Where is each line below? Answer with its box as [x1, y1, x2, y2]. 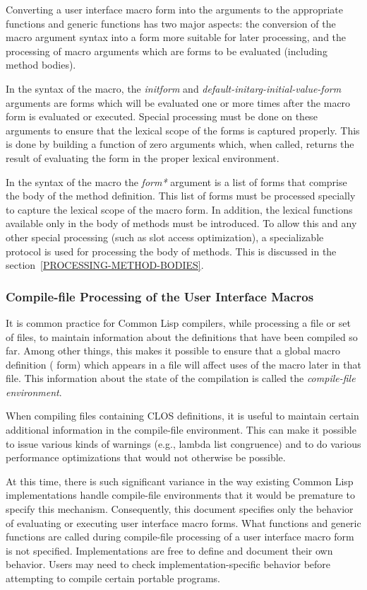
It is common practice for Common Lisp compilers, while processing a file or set [6, 315, 351, 330]
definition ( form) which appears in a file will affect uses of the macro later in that [6, 357, 361, 371]
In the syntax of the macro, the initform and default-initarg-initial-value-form [6, 81, 342, 96]
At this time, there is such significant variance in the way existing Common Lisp [6, 473, 354, 488]
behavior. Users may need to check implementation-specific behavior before [6, 557, 331, 572]
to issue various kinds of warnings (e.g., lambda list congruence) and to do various [6, 436, 361, 451]
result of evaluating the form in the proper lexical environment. [6, 150, 279, 165]
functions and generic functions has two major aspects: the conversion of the [6, 16, 336, 30]
